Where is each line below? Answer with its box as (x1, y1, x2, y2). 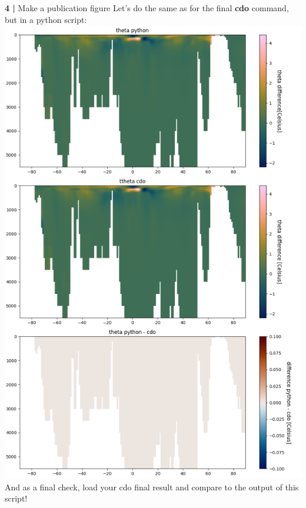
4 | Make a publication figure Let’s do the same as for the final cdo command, (5, 2, 289, 14)
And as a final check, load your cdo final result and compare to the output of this (5, 480, 299, 493)
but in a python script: (5, 13, 87, 25)
